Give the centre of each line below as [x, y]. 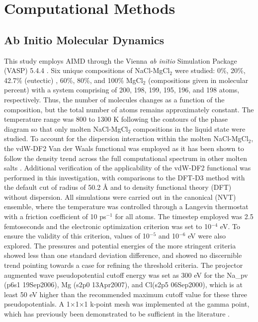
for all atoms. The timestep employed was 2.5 [184, 216]
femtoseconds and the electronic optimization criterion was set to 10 [108, 226]
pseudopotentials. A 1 [37, 304]
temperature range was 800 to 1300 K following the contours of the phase [116, 119]
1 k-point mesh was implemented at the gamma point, [167, 304]
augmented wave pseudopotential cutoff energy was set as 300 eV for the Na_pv [126, 275]
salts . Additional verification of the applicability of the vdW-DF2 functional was [128, 168]
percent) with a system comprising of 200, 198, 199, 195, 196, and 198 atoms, [122, 90]
